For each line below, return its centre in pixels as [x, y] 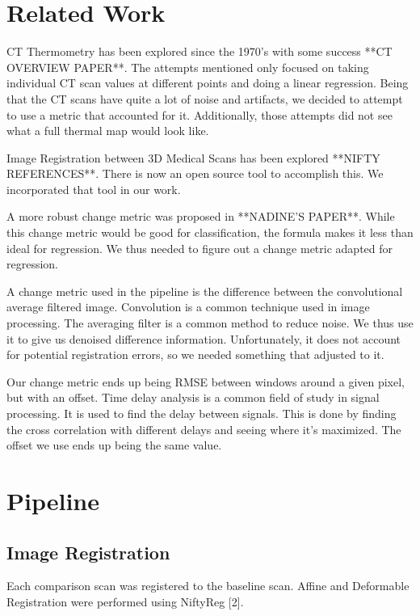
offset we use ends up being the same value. [114, 445]
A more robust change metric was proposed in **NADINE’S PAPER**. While [201, 216]
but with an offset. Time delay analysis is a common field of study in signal [193, 397]
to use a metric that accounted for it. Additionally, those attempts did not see [199, 114]
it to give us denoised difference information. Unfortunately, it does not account [204, 338]
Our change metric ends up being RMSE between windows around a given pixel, [206, 381]
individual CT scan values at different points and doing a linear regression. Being [208, 83]
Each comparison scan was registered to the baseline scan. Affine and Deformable [208, 586]
